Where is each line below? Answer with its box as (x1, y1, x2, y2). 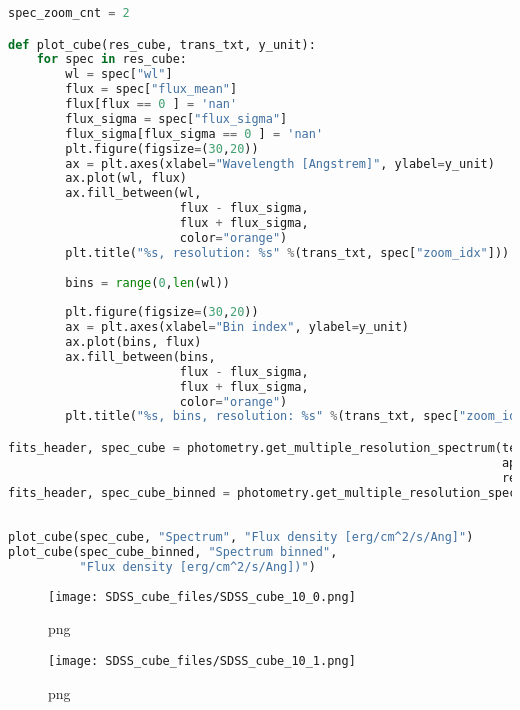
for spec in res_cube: (36, 52, 187, 67)
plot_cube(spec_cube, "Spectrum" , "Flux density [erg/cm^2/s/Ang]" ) (8, 530, 474, 545)
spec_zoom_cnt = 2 (8, 6, 130, 20)
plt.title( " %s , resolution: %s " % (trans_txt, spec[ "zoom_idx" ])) (65, 245, 510, 260)
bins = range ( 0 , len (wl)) (65, 275, 231, 290)
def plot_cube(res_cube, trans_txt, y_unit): (8, 37, 316, 52)
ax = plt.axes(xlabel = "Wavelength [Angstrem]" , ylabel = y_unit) (65, 156, 495, 171)
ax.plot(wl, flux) (65, 171, 187, 186)
